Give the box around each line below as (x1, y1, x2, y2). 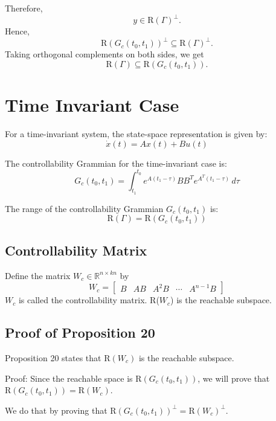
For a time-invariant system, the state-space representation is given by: (5, 127, 268, 140)
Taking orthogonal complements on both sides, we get (5, 48, 204, 60)
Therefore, (5, 2, 43, 14)
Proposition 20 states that (5, 351, 101, 364)
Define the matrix (5, 269, 71, 281)
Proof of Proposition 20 (5, 323, 155, 342)
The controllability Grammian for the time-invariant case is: (5, 156, 227, 169)
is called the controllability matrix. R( (18, 294, 159, 306)
